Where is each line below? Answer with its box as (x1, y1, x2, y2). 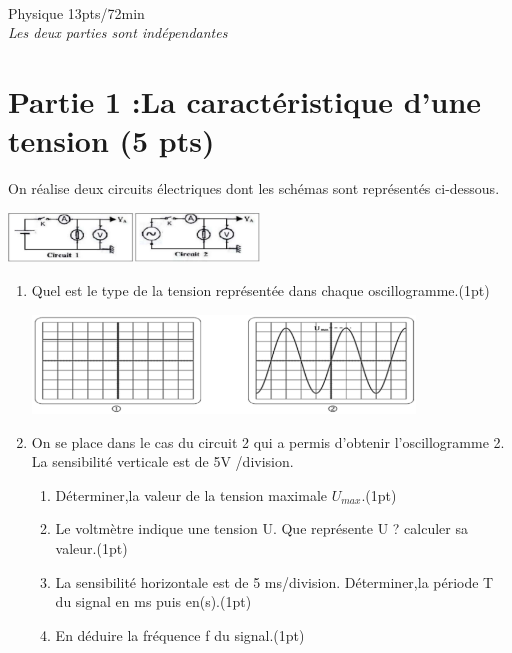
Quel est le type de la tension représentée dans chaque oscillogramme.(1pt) (31, 280, 490, 301)
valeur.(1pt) (55, 538, 128, 559)
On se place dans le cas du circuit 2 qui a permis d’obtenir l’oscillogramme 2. (31, 431, 505, 452)
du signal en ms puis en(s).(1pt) (55, 591, 252, 612)
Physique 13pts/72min (8, 2, 145, 23)
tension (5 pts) (8, 120, 215, 161)
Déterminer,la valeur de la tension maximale (55, 484, 328, 505)
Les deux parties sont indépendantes (8, 22, 228, 43)
